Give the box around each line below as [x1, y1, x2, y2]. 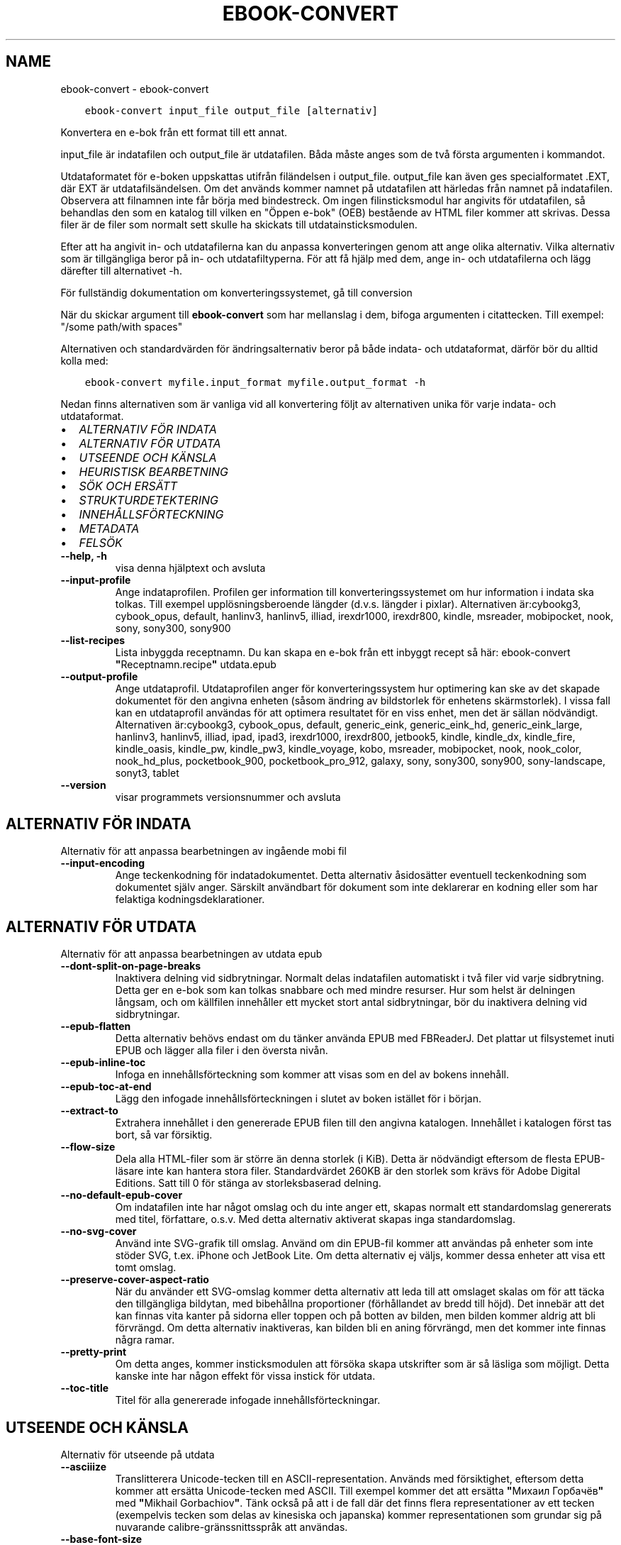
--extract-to [60, 1104, 118, 1117]
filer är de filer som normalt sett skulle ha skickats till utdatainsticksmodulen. [60, 218, 418, 231]
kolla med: [60, 354, 108, 367]
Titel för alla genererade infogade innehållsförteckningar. [115, 1394, 381, 1407]
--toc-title [60, 1382, 109, 1395]
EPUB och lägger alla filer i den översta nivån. [115, 1044, 328, 1057]
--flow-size [60, 1141, 116, 1153]
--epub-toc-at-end [60, 1080, 152, 1093]
